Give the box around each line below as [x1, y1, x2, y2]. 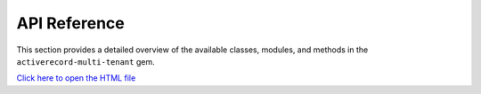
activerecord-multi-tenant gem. [16, 56, 155, 67]
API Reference [16, 13, 125, 33]
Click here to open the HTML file [16, 73, 136, 83]
